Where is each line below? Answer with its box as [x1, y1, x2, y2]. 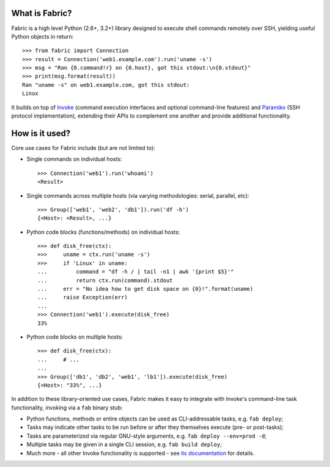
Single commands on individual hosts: [26, 155, 122, 163]
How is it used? [11, 128, 71, 138]
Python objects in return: [11, 32, 74, 40]
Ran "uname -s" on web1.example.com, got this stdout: [22, 81, 190, 88]
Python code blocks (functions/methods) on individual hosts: [26, 228, 180, 236]
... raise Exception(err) [37, 294, 128, 301]
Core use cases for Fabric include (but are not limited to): [11, 144, 155, 151]
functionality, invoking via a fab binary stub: [11, 404, 123, 411]
